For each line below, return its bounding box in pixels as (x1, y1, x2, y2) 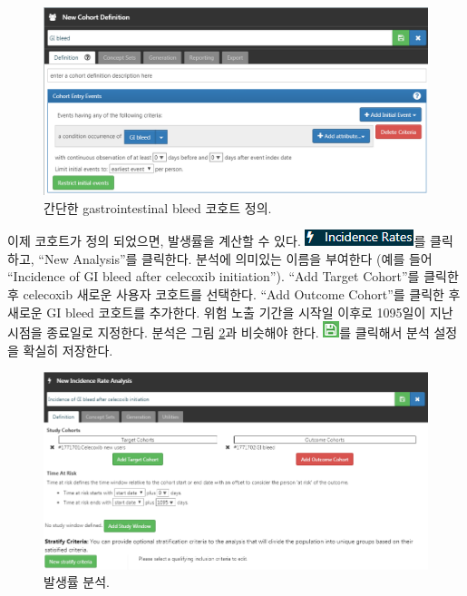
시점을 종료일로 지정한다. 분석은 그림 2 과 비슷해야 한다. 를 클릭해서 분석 (7, 323, 430, 342)
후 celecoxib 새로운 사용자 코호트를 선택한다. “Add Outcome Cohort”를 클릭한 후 (7, 285, 461, 303)
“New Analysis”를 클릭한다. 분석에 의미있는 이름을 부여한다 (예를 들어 (38, 249, 433, 268)
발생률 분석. (44, 572, 110, 591)
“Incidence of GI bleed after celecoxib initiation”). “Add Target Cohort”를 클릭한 (7, 267, 459, 286)
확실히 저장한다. (23, 340, 113, 359)
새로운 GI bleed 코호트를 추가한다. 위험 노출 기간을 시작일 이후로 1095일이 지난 (7, 302, 453, 321)
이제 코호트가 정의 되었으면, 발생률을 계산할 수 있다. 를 (7, 231, 426, 250)
